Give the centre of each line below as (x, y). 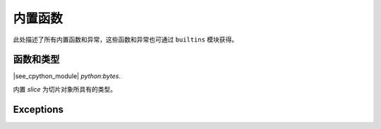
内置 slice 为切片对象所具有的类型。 (65, 89)
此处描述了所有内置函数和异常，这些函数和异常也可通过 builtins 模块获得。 (126, 39)
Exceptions (38, 109)
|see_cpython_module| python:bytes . (67, 76)
